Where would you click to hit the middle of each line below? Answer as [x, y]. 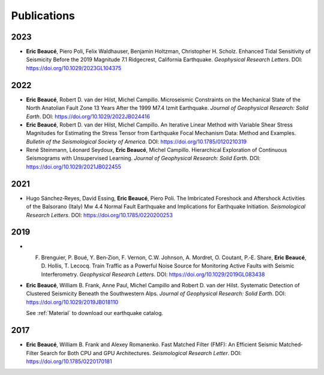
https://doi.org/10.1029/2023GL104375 [74, 68]
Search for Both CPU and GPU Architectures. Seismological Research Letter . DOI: [141, 353]
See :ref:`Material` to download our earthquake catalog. [94, 313]
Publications [43, 16]
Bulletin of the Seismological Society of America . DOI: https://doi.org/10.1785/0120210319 [136, 142]
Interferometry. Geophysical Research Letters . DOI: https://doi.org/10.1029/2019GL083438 [153, 274]
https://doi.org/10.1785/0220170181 [69, 361]
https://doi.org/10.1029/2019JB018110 [72, 302]
